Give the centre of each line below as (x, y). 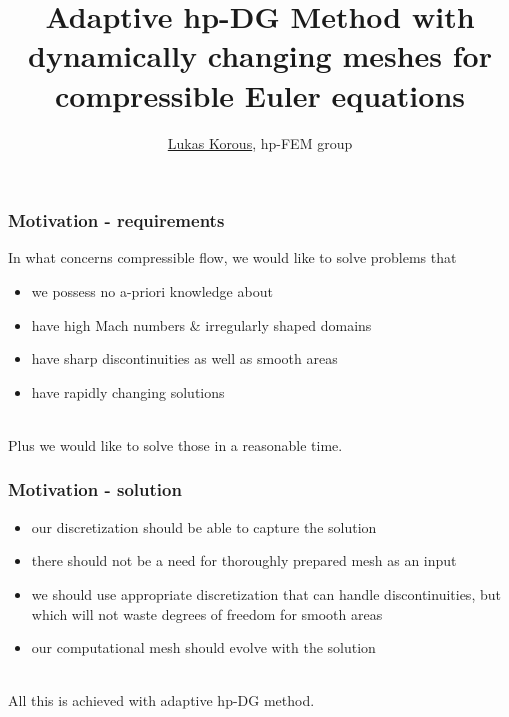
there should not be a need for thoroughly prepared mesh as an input (244, 560)
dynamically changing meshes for (260, 55)
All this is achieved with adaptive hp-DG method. (161, 700)
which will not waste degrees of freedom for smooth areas (207, 613)
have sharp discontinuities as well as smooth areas (184, 358)
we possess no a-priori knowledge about (152, 290)
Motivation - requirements (116, 220)
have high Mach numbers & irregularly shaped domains (201, 324)
